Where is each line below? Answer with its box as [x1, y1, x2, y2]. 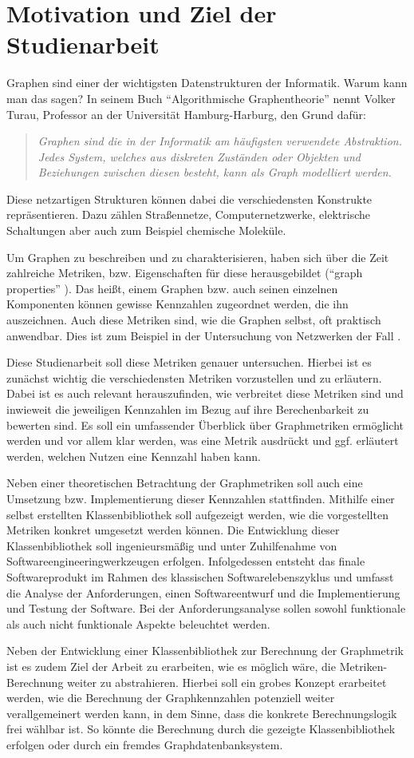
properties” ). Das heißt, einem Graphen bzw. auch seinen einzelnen [6, 280, 338, 296]
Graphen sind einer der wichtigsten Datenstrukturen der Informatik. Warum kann [6, 74, 408, 91]
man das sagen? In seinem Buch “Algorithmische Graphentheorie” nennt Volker [6, 89, 396, 106]
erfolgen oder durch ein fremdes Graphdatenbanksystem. [6, 736, 283, 752]
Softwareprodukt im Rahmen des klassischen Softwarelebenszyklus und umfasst [6, 568, 394, 585]
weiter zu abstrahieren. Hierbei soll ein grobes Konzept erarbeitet [67, 673, 387, 690]
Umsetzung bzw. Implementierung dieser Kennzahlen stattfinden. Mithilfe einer [6, 490, 395, 506]
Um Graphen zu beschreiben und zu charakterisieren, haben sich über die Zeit [6, 248, 389, 265]
